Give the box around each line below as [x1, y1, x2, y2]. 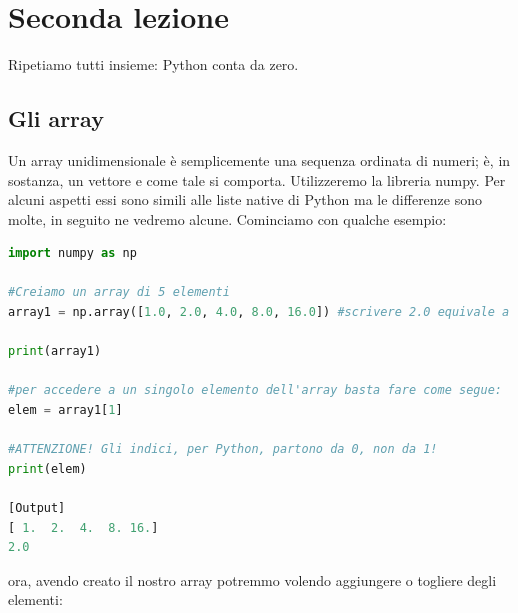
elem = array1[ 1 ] [8, 403, 123, 418]
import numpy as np [8, 246, 137, 261]
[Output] [8, 501, 66, 516]
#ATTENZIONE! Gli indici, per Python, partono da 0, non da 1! [8, 442, 438, 457]
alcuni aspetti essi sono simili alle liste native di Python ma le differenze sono [8, 189, 483, 210]
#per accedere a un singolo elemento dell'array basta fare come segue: [8, 383, 502, 398]
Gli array [8, 103, 104, 134]
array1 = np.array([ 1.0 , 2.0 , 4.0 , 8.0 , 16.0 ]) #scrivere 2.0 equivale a [8, 305, 510, 320]
